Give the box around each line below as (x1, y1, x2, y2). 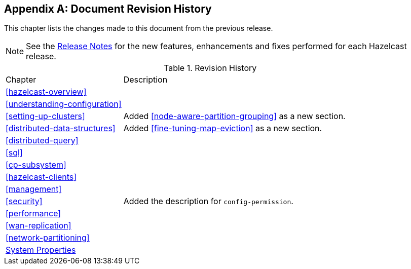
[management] (6, 184, 62, 195)
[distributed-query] (6, 135, 79, 146)
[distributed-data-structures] (6, 123, 116, 134)
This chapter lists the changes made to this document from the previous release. (4, 24, 273, 33)
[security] (6, 196, 43, 207)
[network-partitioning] (6, 233, 90, 243)
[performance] (6, 208, 61, 219)
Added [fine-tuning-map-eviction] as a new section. (123, 123, 322, 134)
